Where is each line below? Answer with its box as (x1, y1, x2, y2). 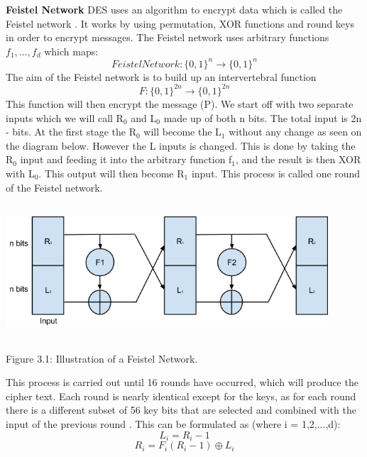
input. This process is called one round (191, 165, 361, 180)
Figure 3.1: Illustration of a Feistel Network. (6, 351, 198, 365)
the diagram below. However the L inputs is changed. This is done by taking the (6, 138, 356, 153)
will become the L (143, 124, 221, 139)
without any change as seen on (229, 124, 362, 139)
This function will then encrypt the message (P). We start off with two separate (6, 96, 354, 111)
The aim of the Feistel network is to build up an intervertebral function (6, 69, 317, 84)
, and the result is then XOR (236, 152, 361, 167)
